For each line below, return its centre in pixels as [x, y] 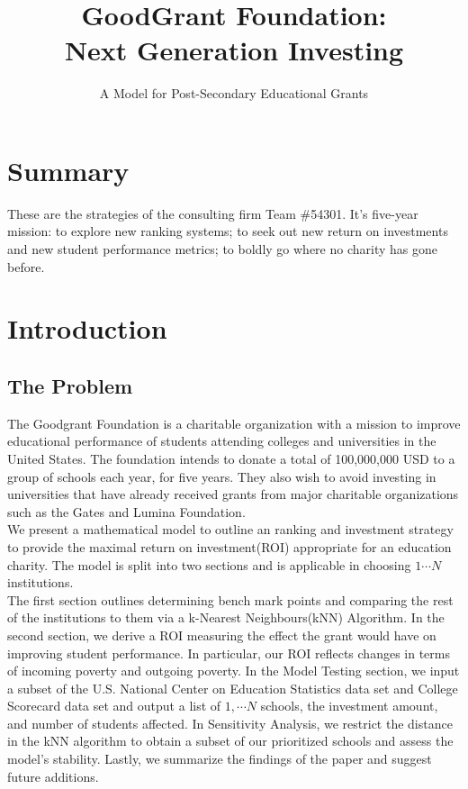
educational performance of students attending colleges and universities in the [222, 441]
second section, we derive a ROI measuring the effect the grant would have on [222, 635]
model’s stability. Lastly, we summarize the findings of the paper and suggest [220, 759]
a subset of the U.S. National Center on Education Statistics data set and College [233, 688]
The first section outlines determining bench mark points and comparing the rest [230, 599]
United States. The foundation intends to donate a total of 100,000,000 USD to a [231, 458]
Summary [68, 170]
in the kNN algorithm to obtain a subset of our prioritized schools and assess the [230, 741]
